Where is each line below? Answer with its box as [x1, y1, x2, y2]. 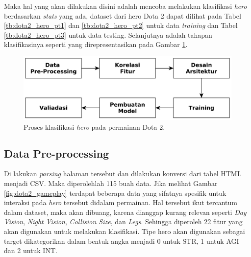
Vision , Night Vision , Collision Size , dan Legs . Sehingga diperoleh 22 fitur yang [4, 216, 243, 227]
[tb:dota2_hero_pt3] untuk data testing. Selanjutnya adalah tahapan [4, 29, 212, 40]
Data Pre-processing [4, 145, 109, 161]
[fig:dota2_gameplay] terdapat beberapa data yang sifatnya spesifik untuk [4, 187, 226, 198]
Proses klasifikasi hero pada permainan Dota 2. [24, 121, 165, 132]
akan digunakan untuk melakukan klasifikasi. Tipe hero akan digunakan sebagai [4, 226, 245, 236]
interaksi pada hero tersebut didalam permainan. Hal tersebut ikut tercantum [4, 197, 237, 208]
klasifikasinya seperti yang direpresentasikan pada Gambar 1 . [4, 39, 188, 49]
